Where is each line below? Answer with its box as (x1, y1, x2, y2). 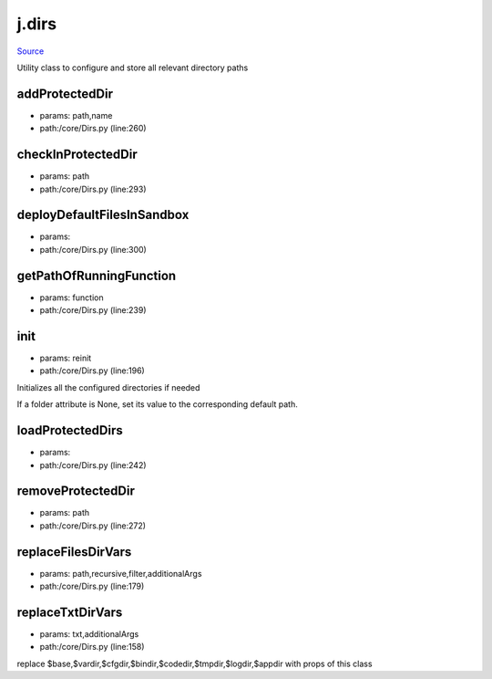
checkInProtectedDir (16, 147, 138, 162)
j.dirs (16, 14, 57, 34)
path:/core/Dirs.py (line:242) (39, 459, 147, 470)
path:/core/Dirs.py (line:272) (39, 520, 146, 531)
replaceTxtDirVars (16, 604, 123, 620)
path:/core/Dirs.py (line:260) (39, 123, 147, 134)
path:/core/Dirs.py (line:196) (39, 365, 145, 376)
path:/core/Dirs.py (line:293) (39, 183, 147, 194)
